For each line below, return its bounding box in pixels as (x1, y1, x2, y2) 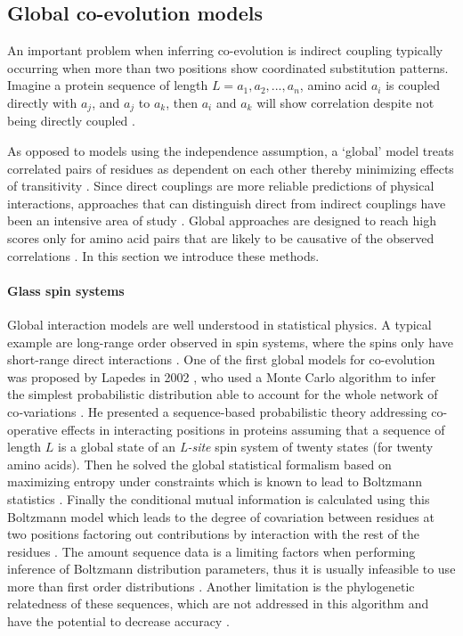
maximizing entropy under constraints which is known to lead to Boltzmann (7, 472, 423, 491)
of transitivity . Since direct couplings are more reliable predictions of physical (7, 176, 435, 195)
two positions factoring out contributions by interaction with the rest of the (7, 525, 419, 543)
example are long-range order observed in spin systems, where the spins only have (7, 332, 453, 351)
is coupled (386, 76, 440, 94)
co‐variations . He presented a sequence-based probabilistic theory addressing (7, 402, 427, 420)
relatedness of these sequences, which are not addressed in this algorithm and (7, 594, 429, 613)
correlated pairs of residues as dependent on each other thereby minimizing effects (7, 159, 454, 177)
